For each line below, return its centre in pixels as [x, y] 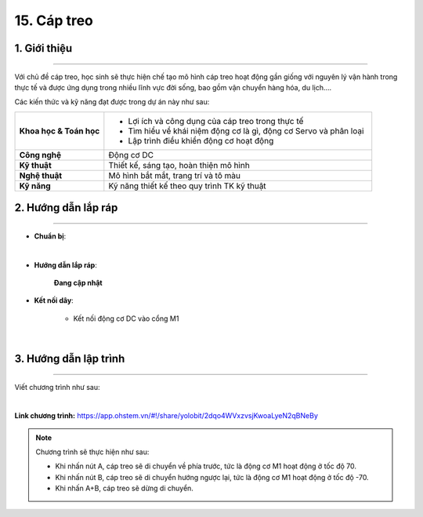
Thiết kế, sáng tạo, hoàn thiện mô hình [179, 165]
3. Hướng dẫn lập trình [70, 358]
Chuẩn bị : [50, 236]
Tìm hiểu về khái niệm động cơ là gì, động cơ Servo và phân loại [246, 131]
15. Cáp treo [54, 20]
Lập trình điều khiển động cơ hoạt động [201, 140]
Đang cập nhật [78, 282]
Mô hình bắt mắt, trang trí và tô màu [174, 175]
